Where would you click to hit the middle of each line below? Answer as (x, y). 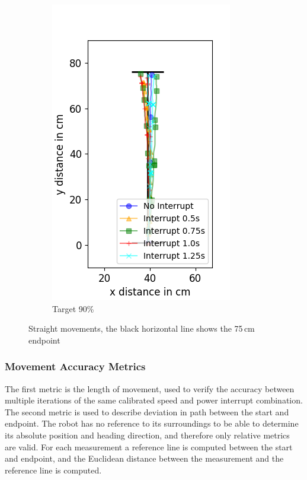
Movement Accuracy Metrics (75, 366)
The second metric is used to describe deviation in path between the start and (147, 411)
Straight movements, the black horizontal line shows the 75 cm (142, 328)
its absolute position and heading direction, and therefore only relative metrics (147, 435)
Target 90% (73, 308)
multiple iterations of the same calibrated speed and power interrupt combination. (154, 400)
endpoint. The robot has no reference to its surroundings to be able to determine (152, 423)
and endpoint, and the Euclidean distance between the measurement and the (144, 458)
